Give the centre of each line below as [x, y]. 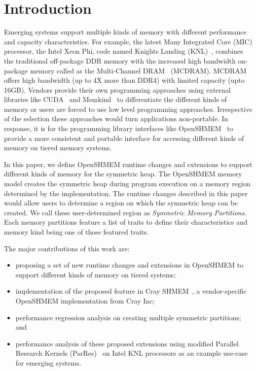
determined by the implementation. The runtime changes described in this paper [126, 193]
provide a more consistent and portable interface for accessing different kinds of [124, 138]
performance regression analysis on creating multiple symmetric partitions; [128, 317]
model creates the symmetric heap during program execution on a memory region [127, 184]
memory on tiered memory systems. [58, 148]
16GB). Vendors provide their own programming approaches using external [117, 89]
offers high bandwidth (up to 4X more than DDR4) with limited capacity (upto [124, 80]
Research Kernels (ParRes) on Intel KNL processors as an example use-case [131, 353]
